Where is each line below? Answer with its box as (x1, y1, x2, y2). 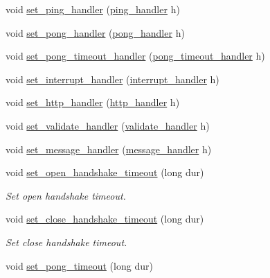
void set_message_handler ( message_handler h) (6, 141, 212, 156)
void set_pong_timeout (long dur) (6, 258, 153, 272)
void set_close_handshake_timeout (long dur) (6, 211, 204, 226)
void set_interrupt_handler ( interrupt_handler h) (6, 71, 219, 86)
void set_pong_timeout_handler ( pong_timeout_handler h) (6, 49, 265, 63)
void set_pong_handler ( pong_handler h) (6, 25, 185, 40)
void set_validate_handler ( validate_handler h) (6, 118, 210, 132)
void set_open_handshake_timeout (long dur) (6, 165, 204, 180)
